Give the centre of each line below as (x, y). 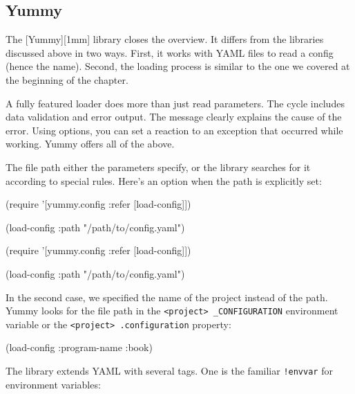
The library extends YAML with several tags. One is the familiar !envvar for (169, 371)
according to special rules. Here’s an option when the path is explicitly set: (164, 180)
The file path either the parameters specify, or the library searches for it (158, 167)
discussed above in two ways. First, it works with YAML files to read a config (170, 52)
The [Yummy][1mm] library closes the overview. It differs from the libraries (165, 39)
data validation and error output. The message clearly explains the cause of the (174, 117)
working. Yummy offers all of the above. (90, 144)
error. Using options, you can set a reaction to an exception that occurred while (174, 130)
